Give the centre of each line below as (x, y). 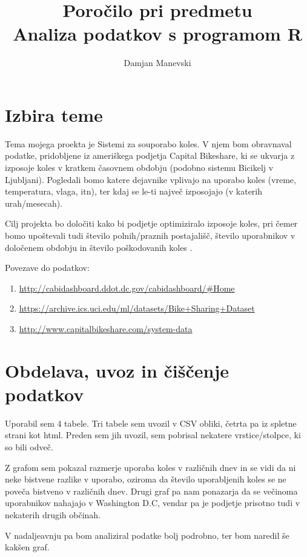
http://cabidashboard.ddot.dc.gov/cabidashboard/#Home (127, 288)
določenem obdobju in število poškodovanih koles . (99, 247)
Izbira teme (54, 114)
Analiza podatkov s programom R (157, 34)
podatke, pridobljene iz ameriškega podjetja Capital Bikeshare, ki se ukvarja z (150, 155)
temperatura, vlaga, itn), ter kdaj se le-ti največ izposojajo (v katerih (134, 191)
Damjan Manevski (157, 63)
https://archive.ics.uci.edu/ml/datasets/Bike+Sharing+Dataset (137, 308)
